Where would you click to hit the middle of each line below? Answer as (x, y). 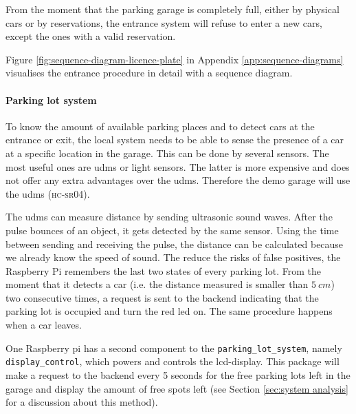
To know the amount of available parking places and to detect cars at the (160, 126)
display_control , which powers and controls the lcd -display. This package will (173, 361)
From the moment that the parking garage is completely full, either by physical (173, 9)
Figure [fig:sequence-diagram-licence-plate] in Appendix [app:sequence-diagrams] (175, 59)
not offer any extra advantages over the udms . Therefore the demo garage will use (178, 180)
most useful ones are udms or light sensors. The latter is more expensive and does (178, 166)
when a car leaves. (44, 325)
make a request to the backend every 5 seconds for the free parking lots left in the (178, 374)
